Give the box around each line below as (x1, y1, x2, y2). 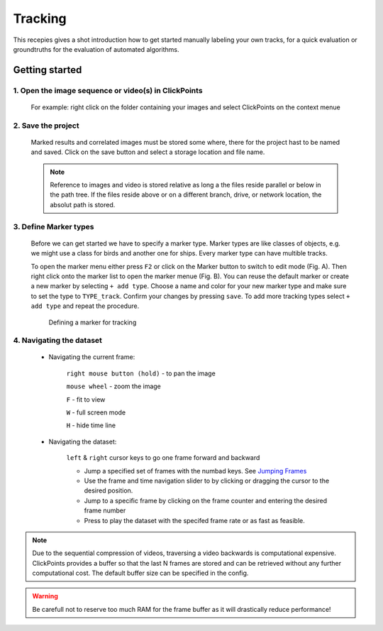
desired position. (84, 486, 133, 495)
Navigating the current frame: (48, 353, 135, 361)
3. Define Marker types (13, 221, 94, 231)
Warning (32, 592, 58, 600)
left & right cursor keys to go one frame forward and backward (66, 454, 260, 462)
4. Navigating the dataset (13, 336, 103, 346)
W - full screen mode (66, 408, 126, 417)
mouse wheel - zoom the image (66, 382, 161, 390)
